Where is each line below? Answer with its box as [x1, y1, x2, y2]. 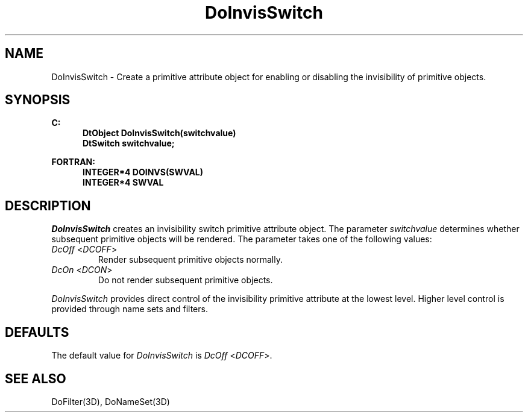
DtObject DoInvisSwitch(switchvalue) [83, 128, 236, 139]
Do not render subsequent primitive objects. [98, 275, 273, 286]
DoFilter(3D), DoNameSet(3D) [51, 396, 170, 407]
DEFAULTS [5, 324, 69, 340]
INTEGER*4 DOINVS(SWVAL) [83, 167, 204, 178]
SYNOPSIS [5, 92, 71, 108]
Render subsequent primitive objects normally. [98, 254, 283, 265]
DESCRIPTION [5, 198, 91, 213]
